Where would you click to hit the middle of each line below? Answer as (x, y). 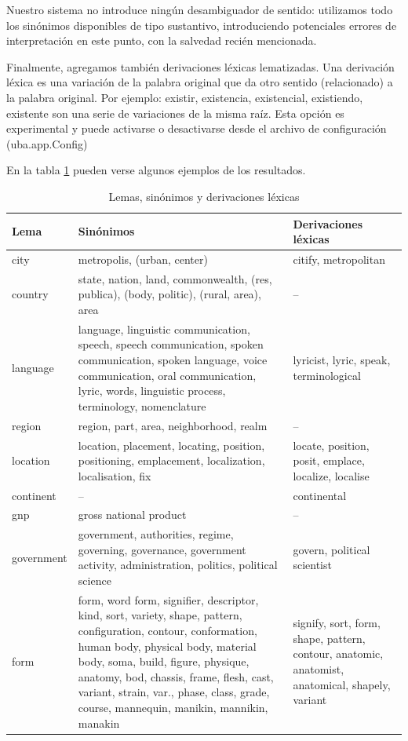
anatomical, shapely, (342, 684)
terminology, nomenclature (142, 405)
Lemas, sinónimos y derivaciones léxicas (204, 196)
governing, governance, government (162, 549)
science (95, 580)
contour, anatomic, (338, 653)
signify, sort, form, (337, 623)
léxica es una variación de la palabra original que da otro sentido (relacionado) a (200, 82)
